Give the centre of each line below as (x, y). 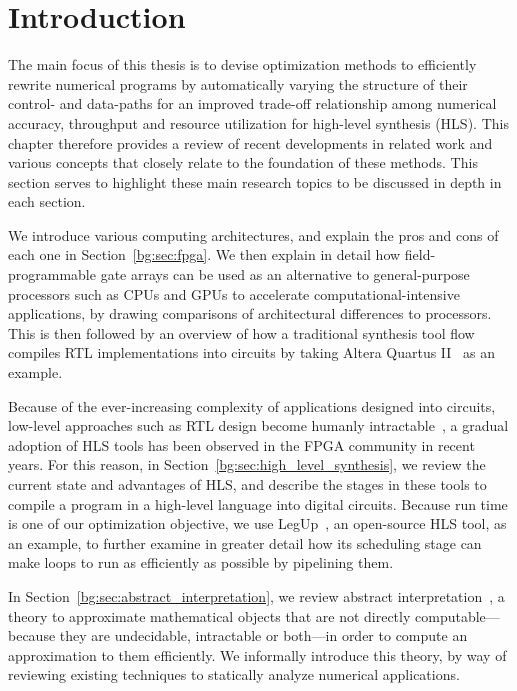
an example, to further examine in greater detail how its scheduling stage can (245, 542)
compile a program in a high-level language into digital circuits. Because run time (258, 503)
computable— (457, 615)
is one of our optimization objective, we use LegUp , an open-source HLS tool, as (257, 523)
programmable (52, 274)
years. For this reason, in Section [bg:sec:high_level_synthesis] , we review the (247, 464)
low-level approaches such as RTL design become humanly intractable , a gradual (258, 425)
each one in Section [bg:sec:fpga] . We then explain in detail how (204, 254)
